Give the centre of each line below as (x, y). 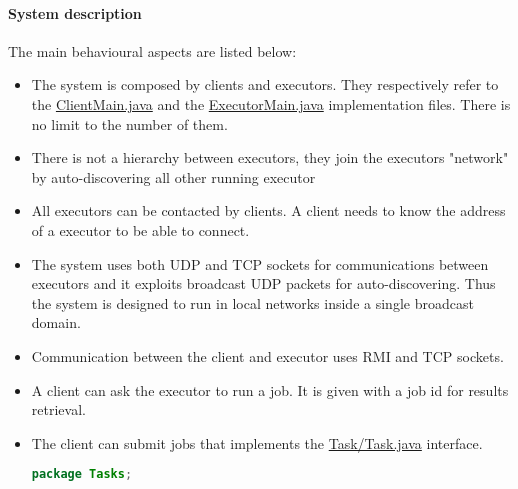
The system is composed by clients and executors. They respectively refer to (265, 84)
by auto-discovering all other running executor (173, 176)
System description (75, 12)
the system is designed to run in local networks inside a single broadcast (252, 302)
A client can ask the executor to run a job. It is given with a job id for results (270, 389)
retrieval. (58, 409)
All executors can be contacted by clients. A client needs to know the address (268, 210)
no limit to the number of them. (129, 123)
